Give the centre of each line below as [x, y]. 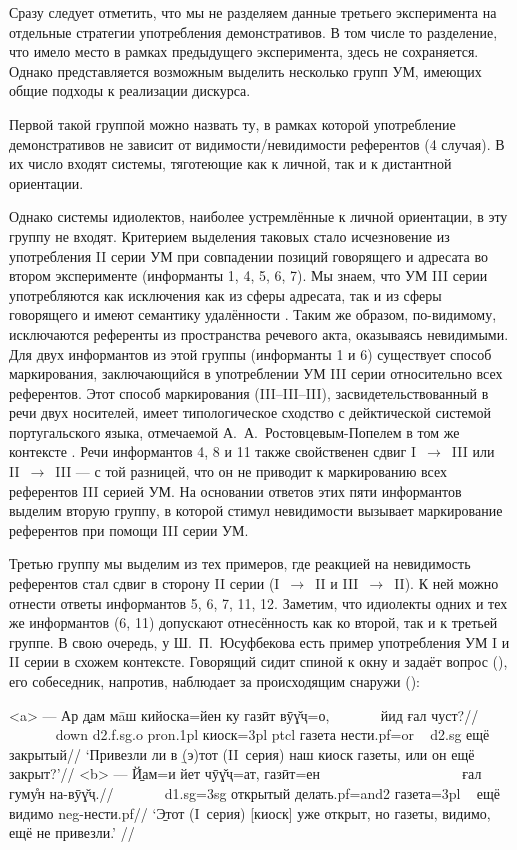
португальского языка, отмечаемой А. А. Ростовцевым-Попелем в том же [234, 431]
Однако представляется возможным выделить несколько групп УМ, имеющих [245, 70]
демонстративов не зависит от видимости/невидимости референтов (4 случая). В [257, 143]
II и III [337, 583]
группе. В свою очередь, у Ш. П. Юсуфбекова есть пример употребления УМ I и [259, 641]
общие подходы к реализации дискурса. [130, 90]
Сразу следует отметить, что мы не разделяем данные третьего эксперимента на [253, 12]
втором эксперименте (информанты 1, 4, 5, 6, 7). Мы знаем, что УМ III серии [248, 275]
